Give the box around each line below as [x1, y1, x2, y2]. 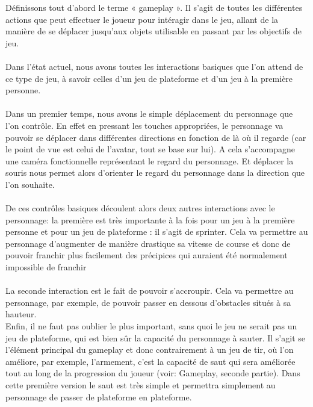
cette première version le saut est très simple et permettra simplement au [5, 379, 276, 391]
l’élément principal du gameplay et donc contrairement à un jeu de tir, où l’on [5, 343, 294, 356]
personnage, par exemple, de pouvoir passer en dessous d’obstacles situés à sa [5, 296, 291, 308]
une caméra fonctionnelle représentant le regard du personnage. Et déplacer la [5, 154, 294, 167]
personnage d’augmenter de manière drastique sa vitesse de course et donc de [5, 237, 291, 249]
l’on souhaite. [5, 178, 55, 190]
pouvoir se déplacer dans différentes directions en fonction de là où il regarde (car [5, 131, 306, 143]
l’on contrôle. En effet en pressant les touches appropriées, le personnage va [5, 119, 284, 131]
